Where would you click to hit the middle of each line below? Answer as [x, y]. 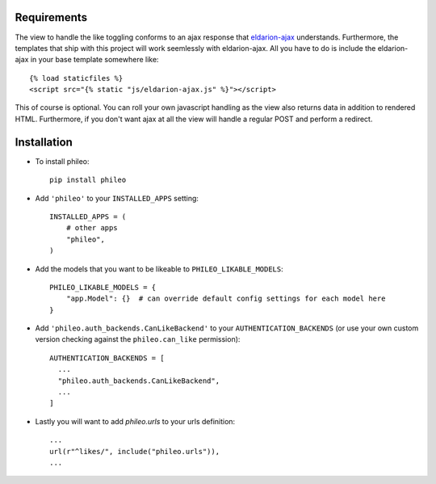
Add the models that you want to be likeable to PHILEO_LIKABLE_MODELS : [159, 269]
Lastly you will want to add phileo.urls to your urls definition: [135, 421]
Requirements [51, 17]
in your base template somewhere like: [94, 60]
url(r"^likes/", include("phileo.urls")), [135, 451]
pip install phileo [88, 180]
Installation [44, 142]
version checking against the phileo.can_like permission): [138, 339]
